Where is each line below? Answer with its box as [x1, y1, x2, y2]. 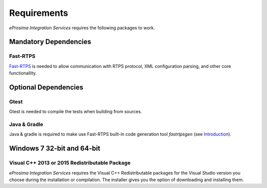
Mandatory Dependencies [9, 38, 91, 46]
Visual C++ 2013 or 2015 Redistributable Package [9, 159, 131, 166]
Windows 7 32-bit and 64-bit [9, 144, 101, 153]
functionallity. [9, 70, 37, 76]
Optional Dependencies [9, 83, 84, 91]
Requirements [9, 7, 69, 18]
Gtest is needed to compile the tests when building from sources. [9, 109, 142, 115]
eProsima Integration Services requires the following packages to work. [9, 25, 155, 31]
